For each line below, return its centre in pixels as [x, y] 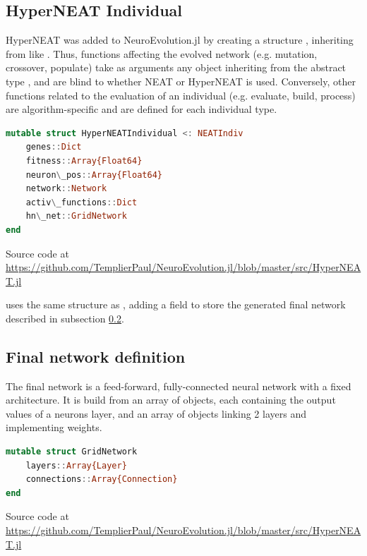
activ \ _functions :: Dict [82, 202]
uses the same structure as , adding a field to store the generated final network [176, 304]
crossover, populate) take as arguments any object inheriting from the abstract [176, 67]
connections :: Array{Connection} [102, 479]
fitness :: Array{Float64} [84, 161]
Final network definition [96, 356]
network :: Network [66, 189]
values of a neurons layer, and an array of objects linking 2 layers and [156, 413]
